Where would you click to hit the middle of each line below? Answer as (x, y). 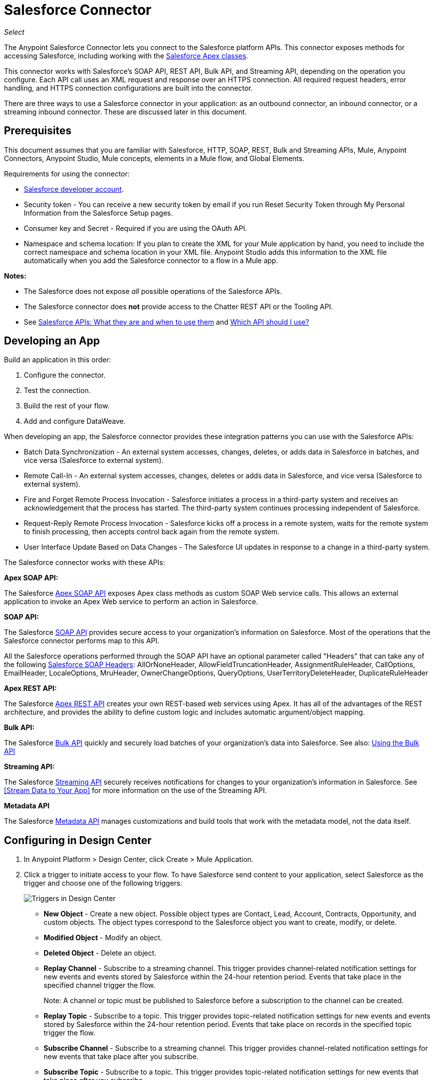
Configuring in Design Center (78, 840)
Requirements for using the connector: (67, 173)
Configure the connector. (65, 375)
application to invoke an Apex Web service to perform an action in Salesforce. (131, 602)
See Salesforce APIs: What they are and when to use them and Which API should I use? (167, 322)
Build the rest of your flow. (67, 406)
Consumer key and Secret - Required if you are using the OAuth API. (135, 228)
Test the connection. (57, 391)
